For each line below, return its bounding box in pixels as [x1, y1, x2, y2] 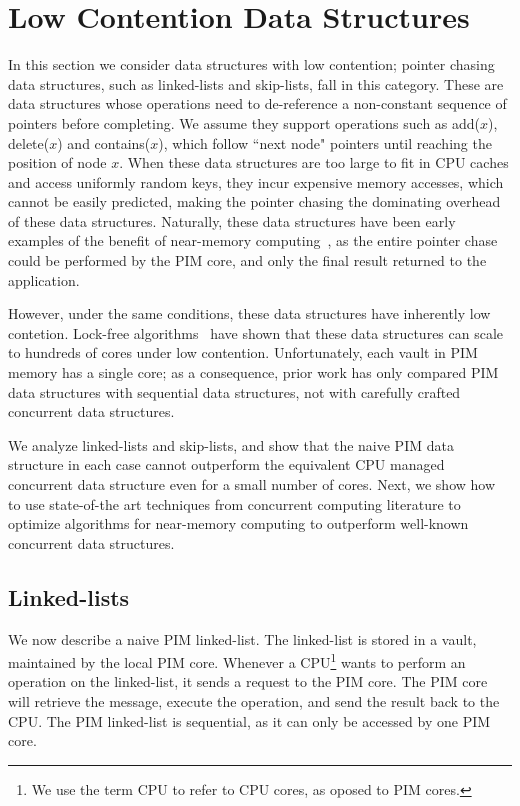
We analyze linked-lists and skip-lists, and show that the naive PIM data [8, 434, 454, 455]
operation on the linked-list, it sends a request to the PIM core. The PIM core [8, 671, 488, 692]
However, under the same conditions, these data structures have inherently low [8, 303, 491, 324]
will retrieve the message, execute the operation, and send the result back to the [8, 691, 500, 712]
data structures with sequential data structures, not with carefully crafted [8, 381, 461, 402]
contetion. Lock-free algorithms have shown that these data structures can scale [8, 322, 504, 343]
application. [8, 269, 80, 290]
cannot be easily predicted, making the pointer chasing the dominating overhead [8, 191, 501, 212]
